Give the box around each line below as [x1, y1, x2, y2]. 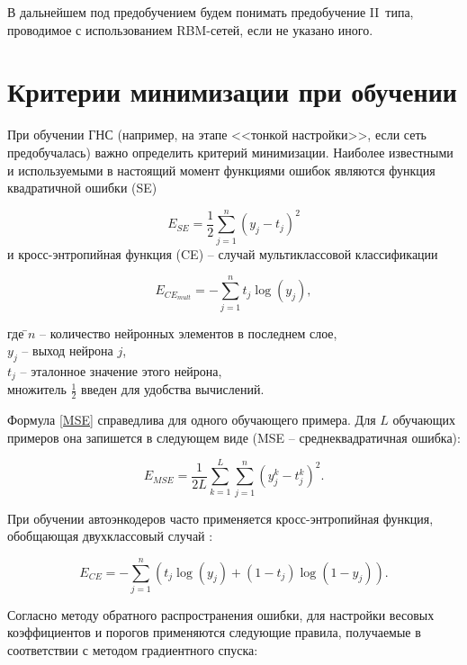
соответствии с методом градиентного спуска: [7, 641, 258, 660]
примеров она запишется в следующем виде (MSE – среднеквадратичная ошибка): [7, 427, 461, 446]
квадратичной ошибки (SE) [7, 178, 157, 197]
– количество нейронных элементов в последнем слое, [40, 323, 337, 342]
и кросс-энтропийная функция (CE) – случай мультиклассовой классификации [7, 244, 438, 263]
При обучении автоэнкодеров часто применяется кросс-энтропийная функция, [7, 508, 434, 527]
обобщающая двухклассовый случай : [7, 526, 213, 545]
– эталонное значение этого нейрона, [20, 361, 222, 380]
